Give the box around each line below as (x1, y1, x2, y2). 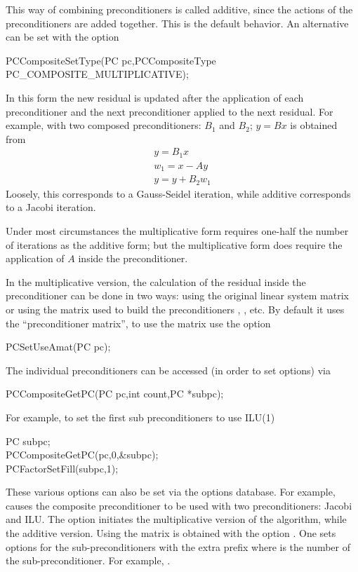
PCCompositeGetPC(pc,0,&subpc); (6, 447, 159, 462)
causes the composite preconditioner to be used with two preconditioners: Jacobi (6, 498, 352, 512)
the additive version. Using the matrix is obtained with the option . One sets (6, 526, 336, 540)
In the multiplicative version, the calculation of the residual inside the (6, 274, 306, 289)
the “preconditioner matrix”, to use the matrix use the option (6, 315, 271, 330)
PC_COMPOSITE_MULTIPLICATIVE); (6, 67, 189, 81)
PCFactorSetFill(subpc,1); (6, 461, 119, 475)
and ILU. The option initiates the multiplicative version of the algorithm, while (6, 512, 347, 526)
